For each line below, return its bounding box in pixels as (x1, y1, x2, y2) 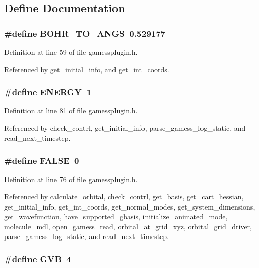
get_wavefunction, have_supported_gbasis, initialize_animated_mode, (4, 211, 228, 222)
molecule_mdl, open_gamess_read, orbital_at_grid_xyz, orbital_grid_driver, (4, 221, 252, 231)
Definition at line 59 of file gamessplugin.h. (4, 47, 138, 57)
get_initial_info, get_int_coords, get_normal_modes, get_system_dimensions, (4, 201, 255, 212)
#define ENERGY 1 (4, 85, 92, 98)
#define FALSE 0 (4, 154, 79, 167)
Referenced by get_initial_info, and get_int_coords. (4, 64, 169, 74)
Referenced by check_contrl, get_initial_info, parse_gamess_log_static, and (4, 123, 246, 133)
